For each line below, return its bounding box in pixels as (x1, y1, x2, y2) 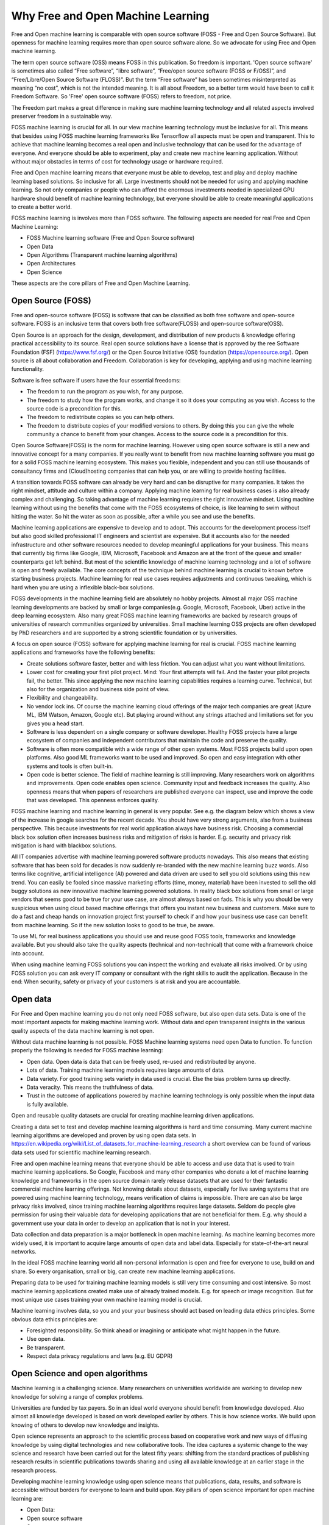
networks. (11, 1247, 37, 1255)
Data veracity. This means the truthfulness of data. (26, 1083, 154, 1091)
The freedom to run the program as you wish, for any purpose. (26, 388, 184, 395)
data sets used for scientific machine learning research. (11, 1149, 152, 1156)
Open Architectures (26, 260, 76, 267)
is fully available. (26, 1100, 68, 1108)
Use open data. (26, 1335, 65, 1343)
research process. (11, 1466, 57, 1474)
